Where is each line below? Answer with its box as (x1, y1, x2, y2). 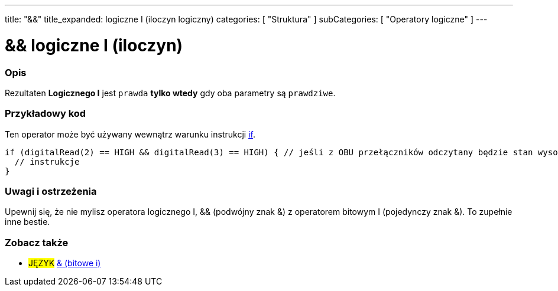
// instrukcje (14, 156, 80, 166)
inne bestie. (5, 217, 50, 227)
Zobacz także (5, 236, 69, 249)
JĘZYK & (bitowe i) (28, 258, 101, 269)
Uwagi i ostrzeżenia (5, 185, 97, 197)
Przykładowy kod (5, 107, 86, 120)
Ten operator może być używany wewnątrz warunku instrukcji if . (5, 129, 255, 139)
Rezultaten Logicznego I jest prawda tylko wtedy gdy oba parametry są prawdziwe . (5, 87, 336, 98)
